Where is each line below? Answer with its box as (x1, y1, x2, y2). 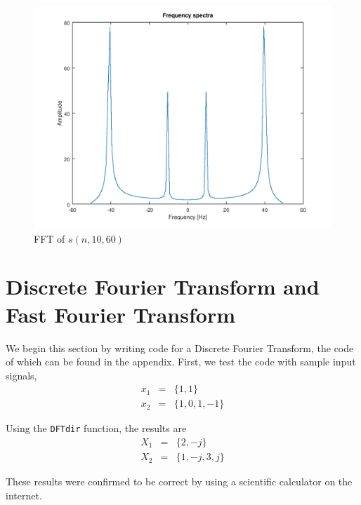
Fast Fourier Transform (6, 299, 235, 328)
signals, (6, 368, 37, 382)
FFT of (34, 231, 65, 245)
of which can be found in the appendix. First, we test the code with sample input (6, 354, 356, 369)
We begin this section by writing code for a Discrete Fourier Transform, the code (6, 340, 354, 355)
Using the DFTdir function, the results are (6, 421, 187, 436)
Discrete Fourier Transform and (6, 272, 320, 301)
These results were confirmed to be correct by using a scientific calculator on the (6, 474, 353, 489)
